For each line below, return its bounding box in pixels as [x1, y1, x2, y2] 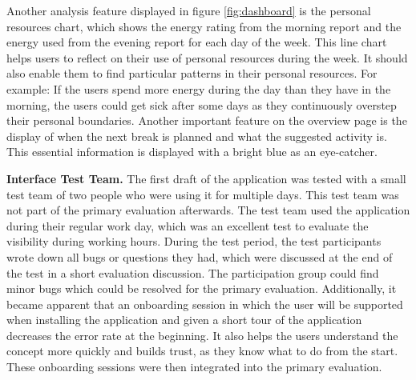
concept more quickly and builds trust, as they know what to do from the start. [6, 342, 398, 359]
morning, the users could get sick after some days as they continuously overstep [6, 96, 397, 113]
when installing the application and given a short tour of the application [6, 311, 362, 328]
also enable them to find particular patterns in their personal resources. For [6, 65, 378, 82]
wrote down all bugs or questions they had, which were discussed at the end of [6, 248, 393, 265]
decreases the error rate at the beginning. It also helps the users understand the [6, 326, 398, 343]
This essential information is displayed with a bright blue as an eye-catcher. [6, 143, 378, 160]
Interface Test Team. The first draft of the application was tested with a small [6, 170, 406, 186]
